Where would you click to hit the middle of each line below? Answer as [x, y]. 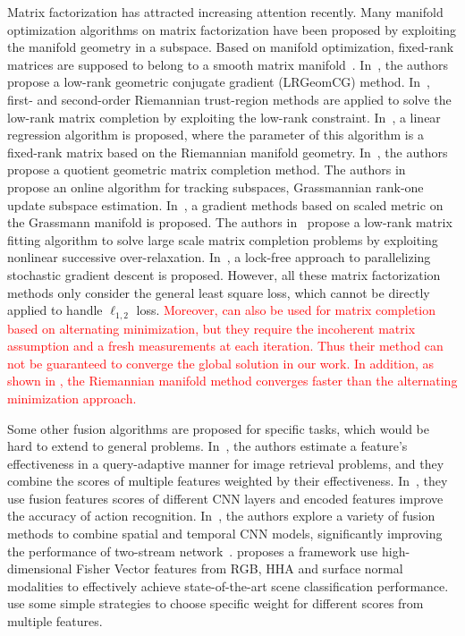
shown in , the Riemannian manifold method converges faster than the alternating [232, 381]
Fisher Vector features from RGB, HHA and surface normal [240, 568]
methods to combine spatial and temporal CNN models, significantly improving [225, 534]
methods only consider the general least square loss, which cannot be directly [219, 292]
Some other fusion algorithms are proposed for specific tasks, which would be [218, 428]
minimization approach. [72, 398]
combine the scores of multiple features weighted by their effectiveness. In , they [228, 481]
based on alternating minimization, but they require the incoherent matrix [211, 328]
